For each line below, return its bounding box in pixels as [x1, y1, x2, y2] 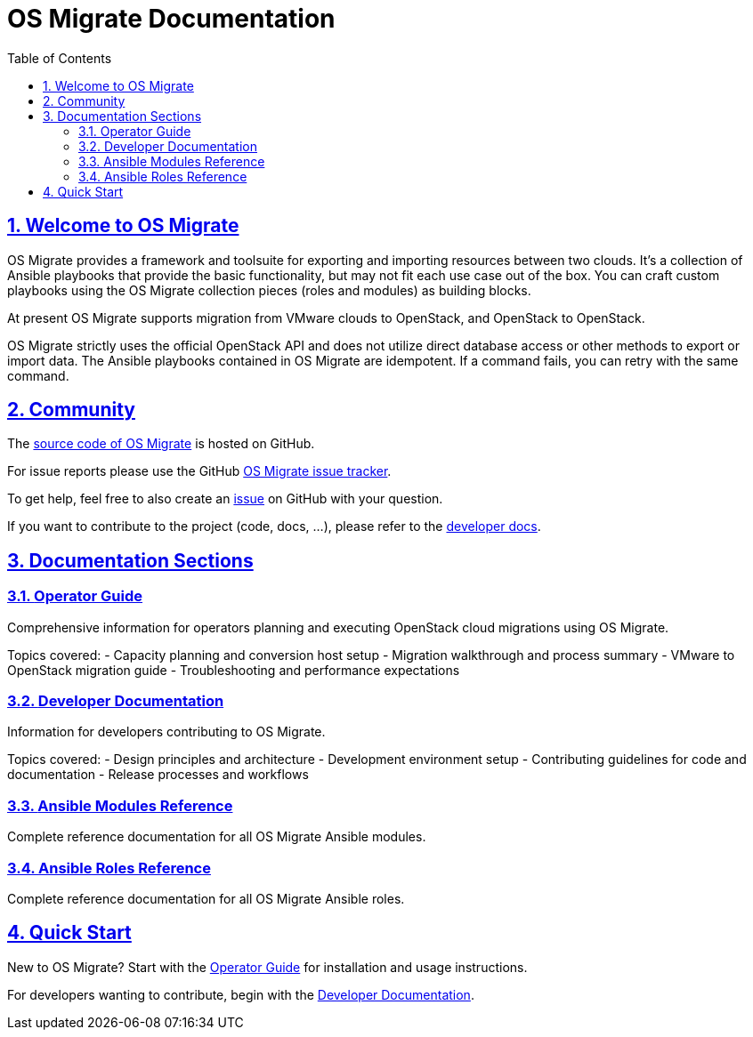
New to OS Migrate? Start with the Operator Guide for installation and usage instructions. [7, 959, 528, 975]
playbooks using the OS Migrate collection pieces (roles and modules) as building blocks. [7, 282, 531, 298]
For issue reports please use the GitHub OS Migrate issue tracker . [7, 463, 392, 479]
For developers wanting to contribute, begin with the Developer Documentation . [7, 986, 474, 1002]
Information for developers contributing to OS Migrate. [7, 724, 326, 740]
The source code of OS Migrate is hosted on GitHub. [7, 436, 315, 452]
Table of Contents [7, 50, 112, 66]
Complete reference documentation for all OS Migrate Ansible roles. [7, 890, 405, 906]
